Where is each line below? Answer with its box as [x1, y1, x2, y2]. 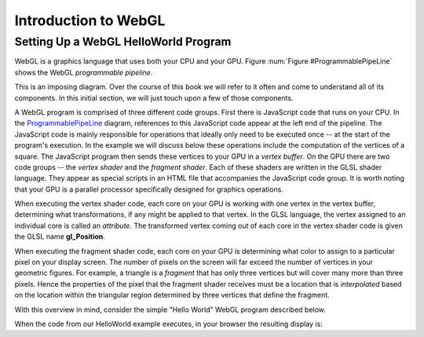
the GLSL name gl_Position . [14, 232, 106, 241]
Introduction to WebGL [14, 12, 166, 29]
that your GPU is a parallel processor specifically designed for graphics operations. [14, 185, 284, 194]
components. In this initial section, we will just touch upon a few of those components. [14, 93, 294, 102]
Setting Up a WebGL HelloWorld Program [14, 35, 232, 49]
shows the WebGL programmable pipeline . [14, 68, 153, 77]
